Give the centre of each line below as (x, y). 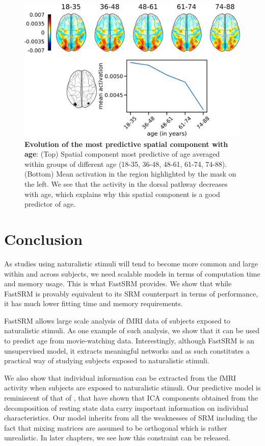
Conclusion (44, 239)
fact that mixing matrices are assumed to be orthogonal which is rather (116, 427)
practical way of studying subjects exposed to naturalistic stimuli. (107, 361)
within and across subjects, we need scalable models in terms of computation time (132, 273)
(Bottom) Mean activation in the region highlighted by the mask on (130, 174)
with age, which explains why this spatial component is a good (122, 194)
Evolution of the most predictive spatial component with (126, 144)
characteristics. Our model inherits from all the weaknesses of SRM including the (131, 418)
